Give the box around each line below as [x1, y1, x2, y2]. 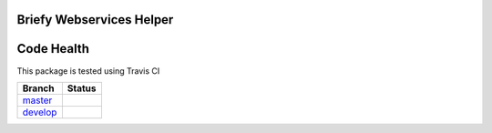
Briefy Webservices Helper [16, 12, 174, 27]
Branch [22, 82, 55, 95]
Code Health [16, 41, 90, 56]
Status [67, 82, 97, 95]
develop [22, 106, 57, 118]
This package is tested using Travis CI [16, 65, 160, 77]
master [22, 94, 53, 107]
